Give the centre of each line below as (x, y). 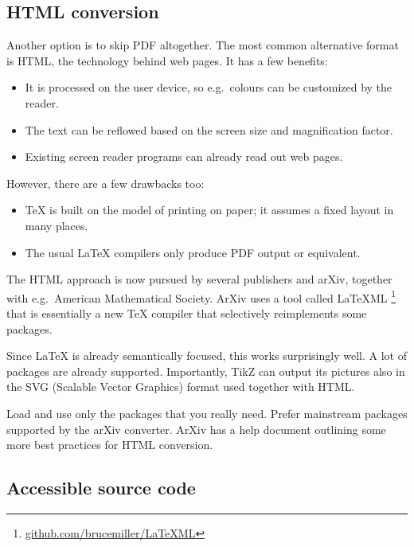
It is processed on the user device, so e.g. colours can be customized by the (209, 87)
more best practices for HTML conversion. (110, 445)
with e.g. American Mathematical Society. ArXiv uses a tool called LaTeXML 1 (201, 296)
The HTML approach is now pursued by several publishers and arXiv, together (199, 279)
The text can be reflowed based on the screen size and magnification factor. (209, 129)
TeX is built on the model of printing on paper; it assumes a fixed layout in (209, 210)
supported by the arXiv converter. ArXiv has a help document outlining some (196, 429)
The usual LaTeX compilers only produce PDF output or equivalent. (193, 252)
